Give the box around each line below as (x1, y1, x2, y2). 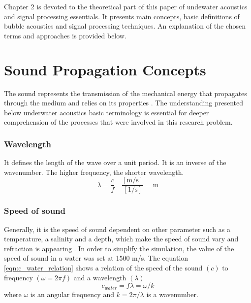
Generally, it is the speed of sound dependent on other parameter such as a (4, 224, 230, 234)
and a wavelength (73, 272, 126, 282)
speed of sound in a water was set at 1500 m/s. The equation (4, 253, 188, 263)
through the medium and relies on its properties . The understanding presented (4, 98, 243, 108)
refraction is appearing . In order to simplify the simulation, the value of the (4, 243, 234, 253)
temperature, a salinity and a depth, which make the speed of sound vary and (4, 234, 239, 244)
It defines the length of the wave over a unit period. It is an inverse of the (4, 157, 226, 168)
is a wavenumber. (146, 289, 198, 300)
